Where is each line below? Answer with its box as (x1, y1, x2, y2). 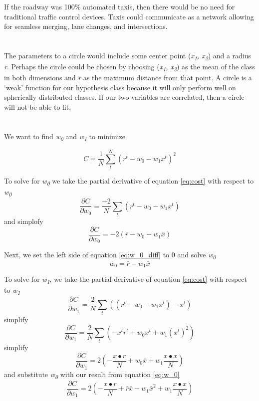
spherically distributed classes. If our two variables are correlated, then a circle (4, 92, 245, 102)
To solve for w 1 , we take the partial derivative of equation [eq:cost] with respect (4, 273, 247, 285)
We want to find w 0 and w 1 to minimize (4, 131, 125, 143)
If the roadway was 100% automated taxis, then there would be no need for (4, 1, 235, 11)
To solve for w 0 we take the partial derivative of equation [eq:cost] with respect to (4, 176, 254, 187)
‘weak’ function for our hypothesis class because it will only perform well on (4, 82, 236, 92)
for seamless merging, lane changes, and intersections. (4, 21, 168, 31)
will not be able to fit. (4, 102, 71, 112)
